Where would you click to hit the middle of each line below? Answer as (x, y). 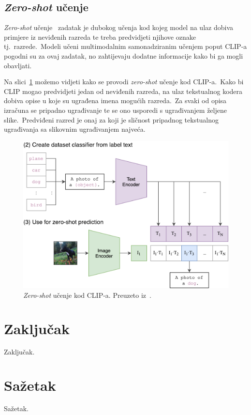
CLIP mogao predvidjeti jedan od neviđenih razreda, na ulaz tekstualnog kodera (123, 91)
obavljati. (18, 65)
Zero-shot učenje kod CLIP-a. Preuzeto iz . (87, 295)
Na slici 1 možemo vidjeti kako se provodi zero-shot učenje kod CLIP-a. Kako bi (124, 82)
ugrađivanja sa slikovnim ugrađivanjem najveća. (75, 129)
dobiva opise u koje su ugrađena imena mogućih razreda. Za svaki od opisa (115, 100)
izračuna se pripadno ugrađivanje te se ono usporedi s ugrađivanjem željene (115, 110)
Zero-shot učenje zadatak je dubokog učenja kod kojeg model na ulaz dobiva (118, 27)
